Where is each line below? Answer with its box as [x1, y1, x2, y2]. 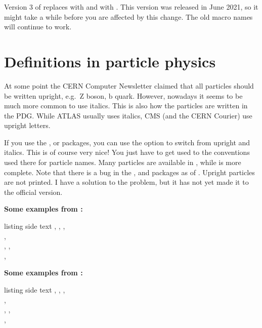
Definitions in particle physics [4, 51, 216, 71]
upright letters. [4, 120, 51, 131]
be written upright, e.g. [4, 90, 76, 101]
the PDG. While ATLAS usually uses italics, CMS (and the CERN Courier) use [4, 110, 252, 120]
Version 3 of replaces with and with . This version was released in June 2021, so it [4, 2, 258, 12]
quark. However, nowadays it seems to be [115, 90, 243, 101]
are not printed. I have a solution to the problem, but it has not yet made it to [4, 177, 249, 187]
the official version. [4, 186, 63, 197]
